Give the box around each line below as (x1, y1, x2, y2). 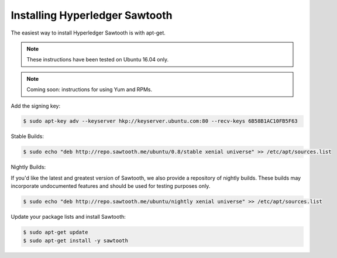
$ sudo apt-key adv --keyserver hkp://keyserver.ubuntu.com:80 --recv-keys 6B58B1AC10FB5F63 (23, 118, 298, 125)
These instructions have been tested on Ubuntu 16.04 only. (26, 56, 169, 63)
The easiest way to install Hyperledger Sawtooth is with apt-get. (11, 29, 166, 36)
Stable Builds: (11, 133, 44, 140)
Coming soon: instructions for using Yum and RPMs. (26, 86, 152, 93)
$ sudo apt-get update (23, 229, 88, 236)
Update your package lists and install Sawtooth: (11, 214, 126, 221)
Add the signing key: (11, 102, 61, 109)
